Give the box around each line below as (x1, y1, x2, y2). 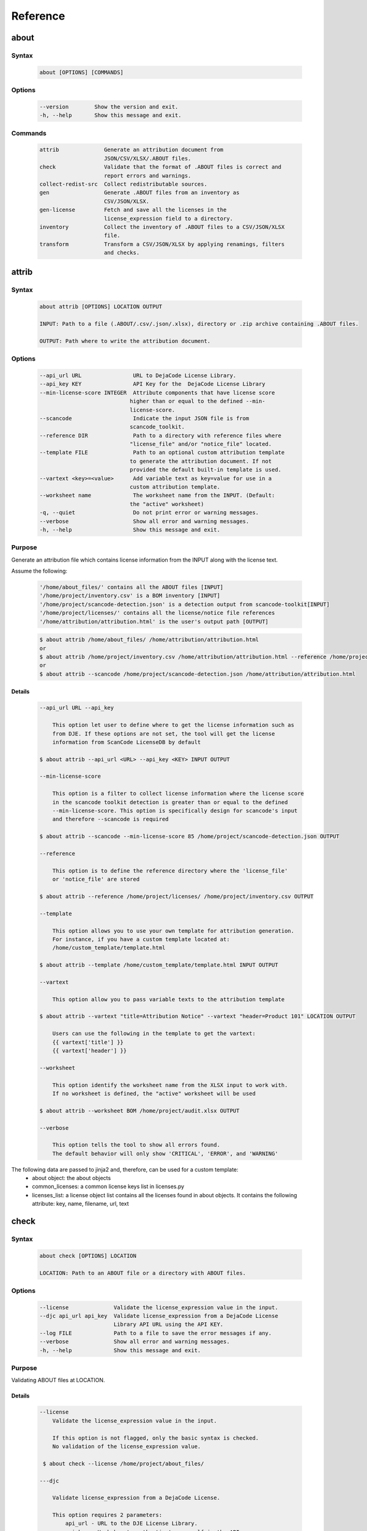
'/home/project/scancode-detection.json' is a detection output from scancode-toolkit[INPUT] (39, 601, 330, 608)
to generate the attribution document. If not (129, 457, 272, 465)
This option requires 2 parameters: (52, 1511, 162, 1519)
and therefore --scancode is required (52, 816, 169, 823)
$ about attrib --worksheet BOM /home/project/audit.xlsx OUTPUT (39, 1107, 240, 1114)
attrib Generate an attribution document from (39, 146, 224, 153)
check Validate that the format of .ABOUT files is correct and (39, 164, 281, 171)
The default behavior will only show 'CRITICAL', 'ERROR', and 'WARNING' (52, 1150, 278, 1157)
